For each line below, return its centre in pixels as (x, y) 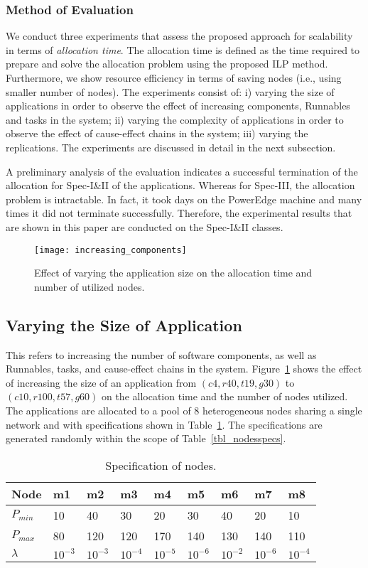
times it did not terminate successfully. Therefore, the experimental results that (179, 213)
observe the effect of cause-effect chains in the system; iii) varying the (157, 133)
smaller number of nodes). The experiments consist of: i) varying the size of (170, 91)
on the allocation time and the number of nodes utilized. (224, 396)
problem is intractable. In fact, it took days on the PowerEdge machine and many (184, 199)
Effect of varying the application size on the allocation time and (173, 273)
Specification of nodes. (161, 465)
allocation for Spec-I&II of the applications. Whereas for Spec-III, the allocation (180, 185)
